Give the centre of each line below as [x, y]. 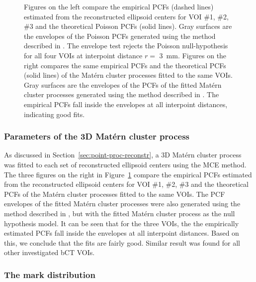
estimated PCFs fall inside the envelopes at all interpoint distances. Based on [122, 233]
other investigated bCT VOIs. [49, 252]
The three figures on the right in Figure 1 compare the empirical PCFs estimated [128, 174]
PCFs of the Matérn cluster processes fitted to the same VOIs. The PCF [115, 194]
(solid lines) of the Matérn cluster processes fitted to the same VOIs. [128, 75]
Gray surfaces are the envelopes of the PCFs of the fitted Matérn [123, 84]
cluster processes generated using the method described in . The [122, 94]
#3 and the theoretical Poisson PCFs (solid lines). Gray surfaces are [128, 26]
